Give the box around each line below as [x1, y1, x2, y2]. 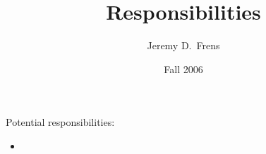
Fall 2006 [164, 61, 203, 76]
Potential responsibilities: [6, 115, 115, 129]
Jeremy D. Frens [147, 38, 220, 53]
